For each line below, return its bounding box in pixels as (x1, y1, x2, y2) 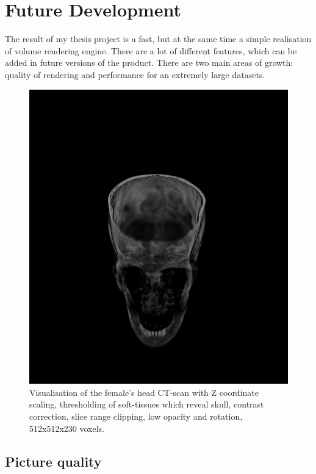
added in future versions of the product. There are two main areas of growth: (5, 56, 293, 69)
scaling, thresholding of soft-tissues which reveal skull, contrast (29, 398, 264, 411)
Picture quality (5, 451, 102, 470)
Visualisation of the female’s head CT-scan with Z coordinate (29, 386, 259, 398)
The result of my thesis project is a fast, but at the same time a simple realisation (5, 32, 312, 45)
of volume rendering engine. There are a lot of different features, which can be (5, 44, 297, 57)
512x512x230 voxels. (29, 422, 104, 434)
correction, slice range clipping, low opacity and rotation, (29, 409, 243, 422)
